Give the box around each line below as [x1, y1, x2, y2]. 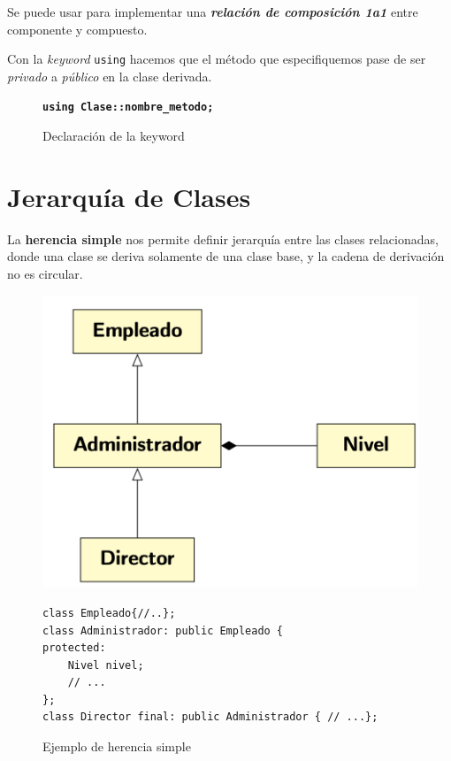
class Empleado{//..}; [42, 606, 176, 619]
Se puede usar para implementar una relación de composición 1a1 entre [7, 3, 418, 20]
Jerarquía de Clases [7, 178, 251, 214]
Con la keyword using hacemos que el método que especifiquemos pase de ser [7, 50, 426, 68]
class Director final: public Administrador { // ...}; [42, 711, 378, 724]
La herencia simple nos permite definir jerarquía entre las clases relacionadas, [7, 229, 439, 248]
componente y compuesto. [7, 19, 148, 38]
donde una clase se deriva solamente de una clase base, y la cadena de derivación [7, 247, 445, 265]
